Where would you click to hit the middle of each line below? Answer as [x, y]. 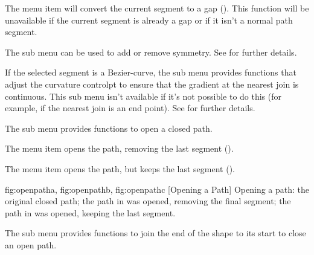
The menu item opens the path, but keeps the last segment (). [120, 168]
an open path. [31, 244]
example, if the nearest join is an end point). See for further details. [130, 108]
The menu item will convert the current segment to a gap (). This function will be [157, 8]
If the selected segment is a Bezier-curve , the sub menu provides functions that [151, 72]
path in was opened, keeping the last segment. [90, 212]
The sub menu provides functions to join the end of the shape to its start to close [155, 233]
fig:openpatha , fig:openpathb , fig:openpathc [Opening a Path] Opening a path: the [157, 189]
